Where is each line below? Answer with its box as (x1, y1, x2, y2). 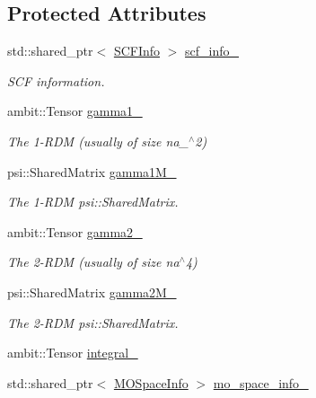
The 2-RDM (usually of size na (7, 252, 180, 271)
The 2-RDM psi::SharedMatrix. (7, 313, 179, 332)
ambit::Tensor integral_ (7, 343, 138, 362)
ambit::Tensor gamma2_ (7, 222, 143, 241)
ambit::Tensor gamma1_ (7, 102, 143, 120)
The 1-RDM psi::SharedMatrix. (7, 192, 179, 211)
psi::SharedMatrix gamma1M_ (7, 162, 177, 181)
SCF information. (7, 71, 105, 90)
